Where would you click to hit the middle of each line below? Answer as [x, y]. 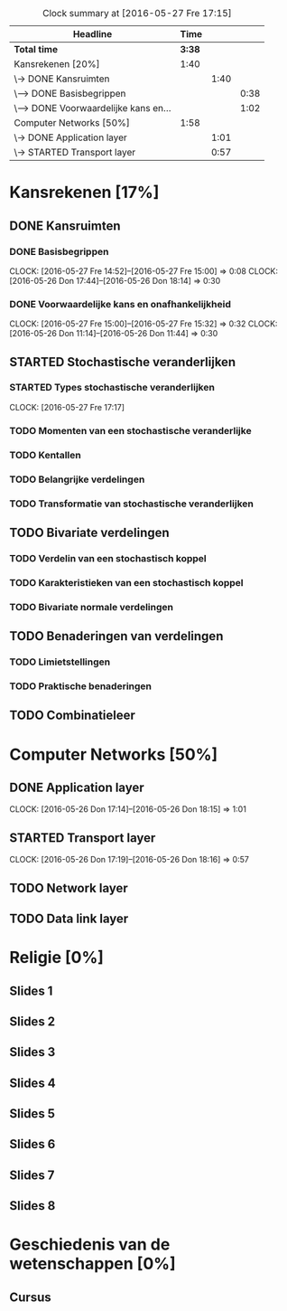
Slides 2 [32, 1021]
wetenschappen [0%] [93, 1264]
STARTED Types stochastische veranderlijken [112, 388]
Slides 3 [32, 1052]
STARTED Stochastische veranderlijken [123, 362]
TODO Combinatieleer [72, 716]
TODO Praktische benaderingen [80, 686]
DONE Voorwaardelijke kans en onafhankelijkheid [120, 304]
